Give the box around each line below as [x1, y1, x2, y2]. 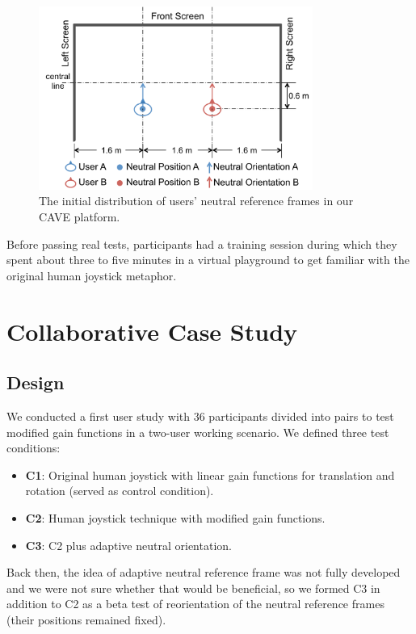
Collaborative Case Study [6, 314, 298, 347]
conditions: [6, 439, 61, 456]
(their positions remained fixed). [6, 611, 166, 628]
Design [6, 370, 65, 395]
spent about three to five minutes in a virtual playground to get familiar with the [6, 251, 410, 268]
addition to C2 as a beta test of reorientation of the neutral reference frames [6, 595, 384, 612]
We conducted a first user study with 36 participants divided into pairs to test [6, 408, 394, 425]
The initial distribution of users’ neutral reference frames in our [39, 192, 354, 209]
